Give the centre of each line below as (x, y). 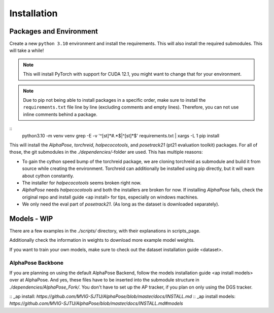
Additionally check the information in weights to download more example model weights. (102, 240)
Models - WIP (31, 219)
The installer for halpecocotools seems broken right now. (82, 183)
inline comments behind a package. (60, 114)
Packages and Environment (54, 31)
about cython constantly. (48, 176)
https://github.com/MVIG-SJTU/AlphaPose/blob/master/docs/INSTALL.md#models (96, 303)
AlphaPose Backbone (36, 263)
